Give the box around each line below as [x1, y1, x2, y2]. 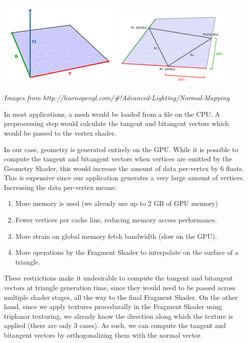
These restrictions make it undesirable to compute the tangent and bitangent [4, 273, 233, 283]
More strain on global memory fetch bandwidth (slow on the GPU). [15, 231, 217, 241]
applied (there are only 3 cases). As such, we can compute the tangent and [4, 320, 226, 330]
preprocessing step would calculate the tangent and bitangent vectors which [4, 118, 229, 128]
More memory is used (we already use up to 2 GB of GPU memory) [15, 198, 218, 208]
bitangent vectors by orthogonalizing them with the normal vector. [4, 330, 202, 340]
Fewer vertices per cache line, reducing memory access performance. [15, 215, 217, 225]
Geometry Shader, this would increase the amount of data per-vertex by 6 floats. [4, 163, 244, 173]
